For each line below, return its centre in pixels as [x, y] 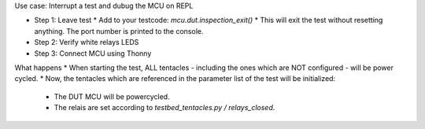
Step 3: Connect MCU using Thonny [93, 53]
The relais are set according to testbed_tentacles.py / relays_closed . [164, 108]
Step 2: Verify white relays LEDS [87, 42]
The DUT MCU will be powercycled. [112, 96]
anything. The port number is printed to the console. [119, 31]
